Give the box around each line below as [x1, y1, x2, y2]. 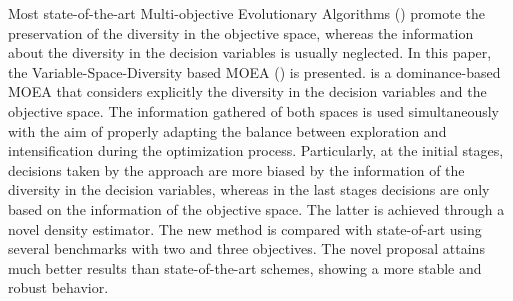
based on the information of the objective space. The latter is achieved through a [8, 198, 505, 219]
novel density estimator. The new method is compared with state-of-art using [8, 218, 482, 239]
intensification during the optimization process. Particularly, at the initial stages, [8, 140, 504, 161]
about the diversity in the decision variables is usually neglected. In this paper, [8, 42, 492, 63]
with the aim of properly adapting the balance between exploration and [8, 120, 447, 141]
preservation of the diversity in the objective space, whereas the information [8, 22, 474, 43]
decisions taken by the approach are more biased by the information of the [8, 159, 465, 180]
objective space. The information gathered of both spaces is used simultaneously [8, 100, 499, 121]
